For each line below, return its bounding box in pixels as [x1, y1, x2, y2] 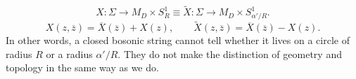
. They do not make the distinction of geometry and [117, 46, 342, 61]
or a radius [46, 46, 93, 61]
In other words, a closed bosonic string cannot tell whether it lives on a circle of [6, 33, 350, 48]
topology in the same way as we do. [6, 60, 159, 75]
